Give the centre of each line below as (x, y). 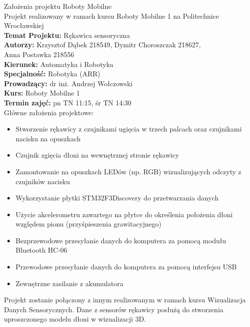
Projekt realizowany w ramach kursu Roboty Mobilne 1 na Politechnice (111, 16)
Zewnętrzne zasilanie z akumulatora (69, 283)
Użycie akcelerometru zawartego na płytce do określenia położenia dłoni (124, 214)
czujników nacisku (43, 181)
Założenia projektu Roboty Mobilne (58, 6)
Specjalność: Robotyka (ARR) (52, 74)
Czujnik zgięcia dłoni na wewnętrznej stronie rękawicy (97, 155)
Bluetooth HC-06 (41, 250)
